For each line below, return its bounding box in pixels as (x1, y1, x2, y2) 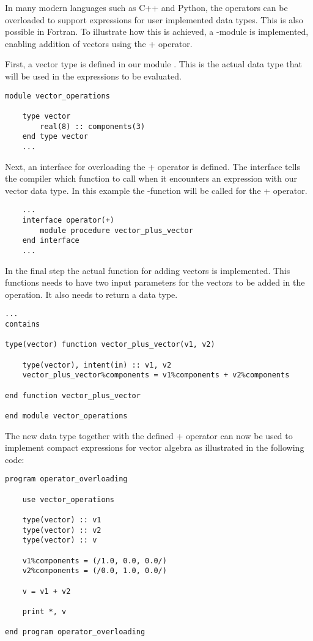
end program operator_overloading (5, 628, 145, 637)
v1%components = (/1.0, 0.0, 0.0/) (22, 556, 167, 565)
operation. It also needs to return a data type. (5, 287, 178, 300)
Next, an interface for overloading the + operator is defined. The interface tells (5, 160, 300, 172)
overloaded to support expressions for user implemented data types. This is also (5, 13, 303, 26)
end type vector (22, 132, 89, 141)
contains (5, 320, 40, 328)
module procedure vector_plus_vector (40, 226, 193, 235)
